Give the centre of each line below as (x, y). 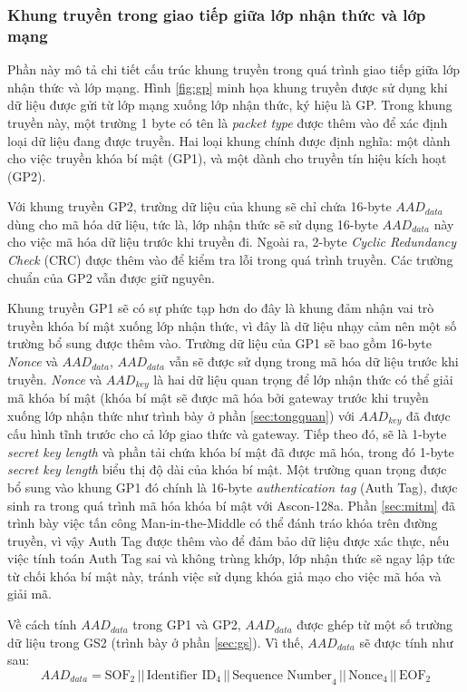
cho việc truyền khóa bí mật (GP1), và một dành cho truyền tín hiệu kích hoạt (227, 158)
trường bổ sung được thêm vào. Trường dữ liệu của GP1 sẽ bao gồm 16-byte (219, 343)
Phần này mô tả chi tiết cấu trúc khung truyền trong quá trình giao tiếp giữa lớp (233, 69)
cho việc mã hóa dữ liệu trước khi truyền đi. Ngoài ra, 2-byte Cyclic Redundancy (232, 242)
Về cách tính (42, 624)
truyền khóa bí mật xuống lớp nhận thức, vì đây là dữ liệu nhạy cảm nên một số (232, 325)
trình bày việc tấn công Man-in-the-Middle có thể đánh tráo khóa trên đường (223, 523)
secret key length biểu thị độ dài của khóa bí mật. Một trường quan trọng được (227, 469)
